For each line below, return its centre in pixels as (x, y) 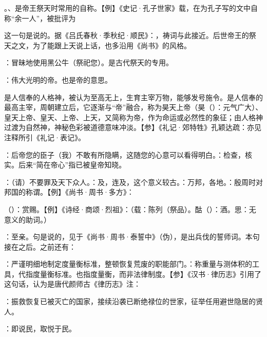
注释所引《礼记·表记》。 (45, 137)
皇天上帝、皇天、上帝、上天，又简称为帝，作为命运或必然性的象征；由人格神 (133, 117)
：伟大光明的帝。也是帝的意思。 (58, 79)
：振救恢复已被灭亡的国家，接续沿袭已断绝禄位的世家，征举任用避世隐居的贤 (133, 301)
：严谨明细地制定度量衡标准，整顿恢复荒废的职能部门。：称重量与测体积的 (128, 264)
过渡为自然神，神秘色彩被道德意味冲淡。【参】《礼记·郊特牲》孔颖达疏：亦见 (133, 127)
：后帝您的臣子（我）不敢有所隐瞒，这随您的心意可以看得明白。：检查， (125, 154)
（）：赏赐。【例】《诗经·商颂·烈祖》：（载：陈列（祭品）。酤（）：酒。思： (127, 209)
